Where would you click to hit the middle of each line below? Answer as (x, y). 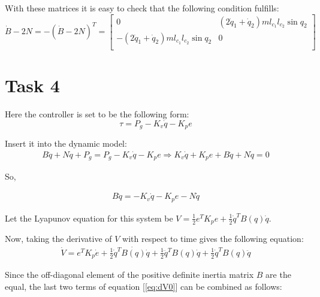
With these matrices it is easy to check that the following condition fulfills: (142, 8)
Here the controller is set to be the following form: (97, 113)
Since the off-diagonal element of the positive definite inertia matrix (129, 275)
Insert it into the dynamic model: (66, 143)
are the (278, 275)
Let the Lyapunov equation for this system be (89, 218)
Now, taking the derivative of (58, 239)
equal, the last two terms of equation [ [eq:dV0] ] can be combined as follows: (144, 287)
